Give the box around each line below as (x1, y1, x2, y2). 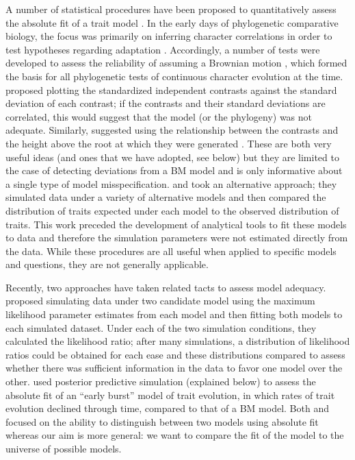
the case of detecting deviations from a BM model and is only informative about (5, 163, 343, 178)
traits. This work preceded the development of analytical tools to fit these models (5, 217, 347, 231)
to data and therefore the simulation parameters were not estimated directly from (5, 230, 348, 245)
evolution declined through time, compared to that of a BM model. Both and (5, 401, 329, 415)
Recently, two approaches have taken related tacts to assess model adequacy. (5, 280, 326, 294)
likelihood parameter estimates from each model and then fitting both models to (5, 307, 343, 322)
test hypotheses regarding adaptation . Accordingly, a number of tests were (5, 42, 320, 56)
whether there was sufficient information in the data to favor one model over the (5, 361, 343, 375)
